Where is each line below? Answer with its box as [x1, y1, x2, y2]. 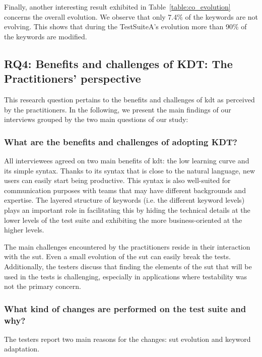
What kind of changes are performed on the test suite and [4, 302, 246, 315]
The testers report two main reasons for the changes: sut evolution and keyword [4, 333, 251, 344]
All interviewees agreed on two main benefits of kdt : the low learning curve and [4, 155, 249, 165]
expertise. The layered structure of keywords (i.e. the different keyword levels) [4, 195, 245, 205]
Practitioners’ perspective [4, 71, 141, 86]
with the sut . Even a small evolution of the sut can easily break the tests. [4, 251, 231, 262]
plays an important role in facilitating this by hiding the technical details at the [4, 204, 250, 215]
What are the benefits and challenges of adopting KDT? [4, 135, 237, 148]
